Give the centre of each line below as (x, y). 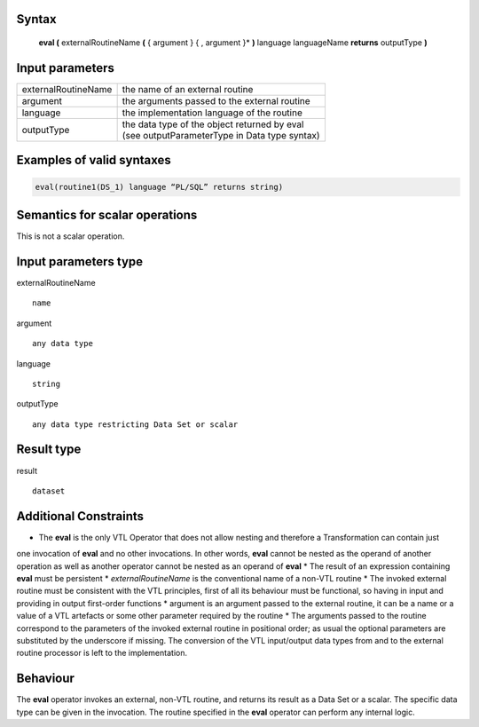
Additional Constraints (80, 516)
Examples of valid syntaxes (94, 160)
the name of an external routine (188, 89)
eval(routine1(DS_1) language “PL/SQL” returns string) (159, 187)
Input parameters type (80, 261)
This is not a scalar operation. (71, 236)
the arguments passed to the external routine (216, 100)
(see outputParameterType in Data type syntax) (221, 135)
